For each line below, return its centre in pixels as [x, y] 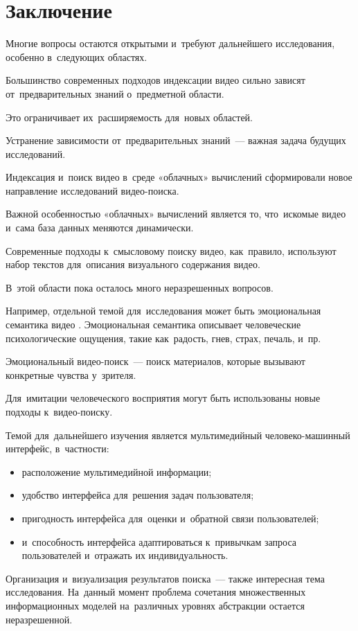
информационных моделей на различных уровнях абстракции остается [155, 605]
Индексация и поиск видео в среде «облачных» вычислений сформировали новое [179, 177]
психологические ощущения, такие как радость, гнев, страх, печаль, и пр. [163, 338]
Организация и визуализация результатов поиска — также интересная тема [165, 578]
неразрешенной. [39, 619]
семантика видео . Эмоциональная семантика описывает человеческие [153, 325]
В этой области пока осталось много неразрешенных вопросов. [140, 287]
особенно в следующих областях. [77, 56]
